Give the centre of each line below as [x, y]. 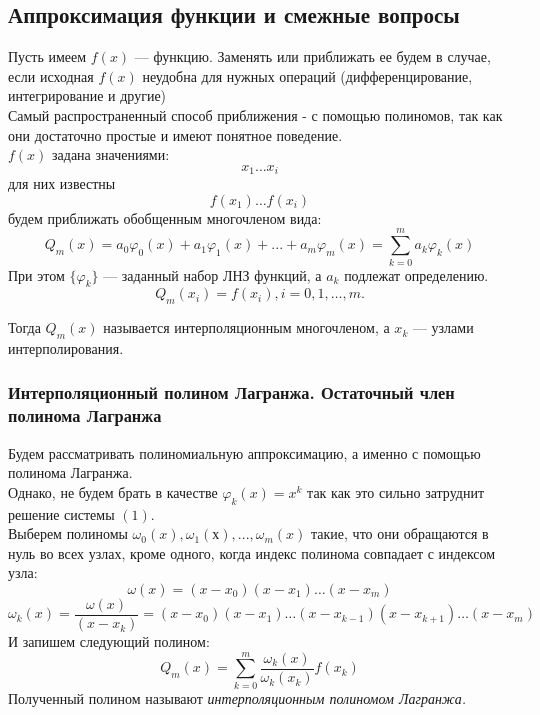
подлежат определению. [416, 274]
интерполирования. [66, 347]
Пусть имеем [47, 56]
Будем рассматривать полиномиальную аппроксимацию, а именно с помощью [244, 452]
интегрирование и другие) [87, 95]
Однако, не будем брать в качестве [113, 491]
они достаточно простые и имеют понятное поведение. [175, 134]
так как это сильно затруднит [395, 491]
